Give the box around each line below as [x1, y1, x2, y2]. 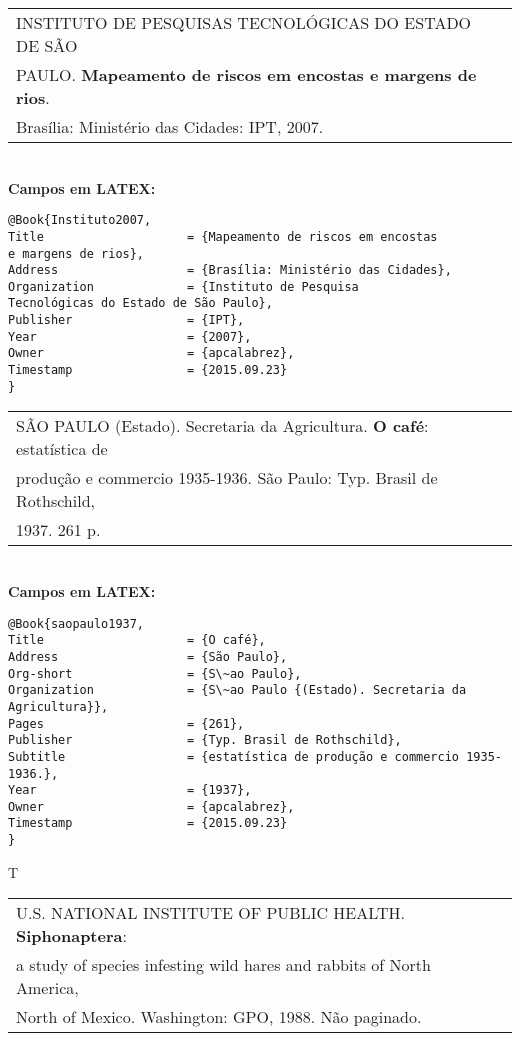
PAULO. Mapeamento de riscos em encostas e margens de [16, 63, 477, 86]
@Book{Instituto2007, [8, 213, 152, 228]
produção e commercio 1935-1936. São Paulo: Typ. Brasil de [16, 466, 438, 490]
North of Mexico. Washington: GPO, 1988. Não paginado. [16, 1005, 422, 1029]
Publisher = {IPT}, [8, 313, 245, 328]
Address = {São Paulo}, [8, 649, 288, 664]
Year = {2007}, [8, 329, 252, 344]
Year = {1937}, [8, 783, 252, 798]
